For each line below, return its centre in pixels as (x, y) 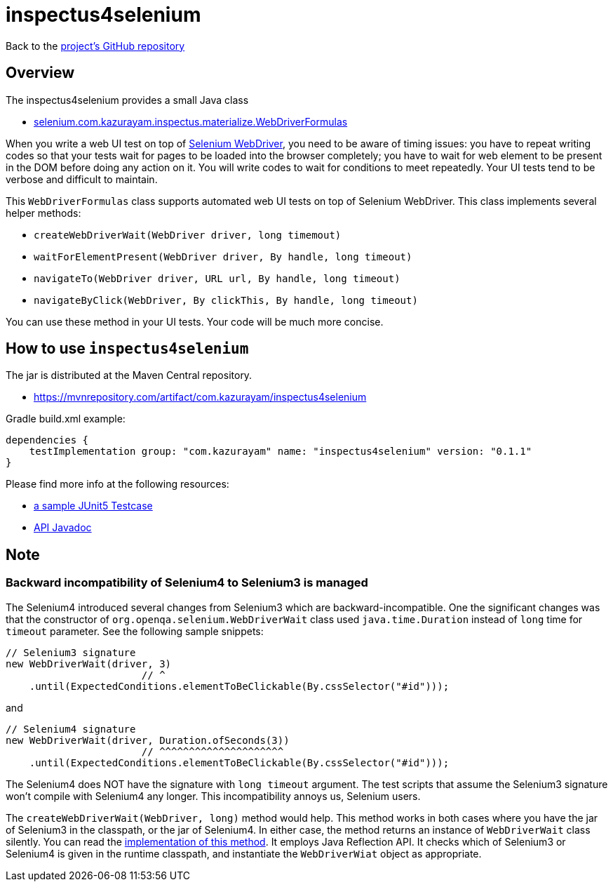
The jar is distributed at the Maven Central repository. (129, 375)
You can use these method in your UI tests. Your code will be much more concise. (195, 321)
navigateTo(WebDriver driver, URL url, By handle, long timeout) (217, 278)
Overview (40, 73)
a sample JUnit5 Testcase (93, 506)
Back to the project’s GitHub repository (95, 46)
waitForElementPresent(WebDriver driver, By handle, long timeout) (223, 256)
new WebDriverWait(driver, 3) (89, 663)
